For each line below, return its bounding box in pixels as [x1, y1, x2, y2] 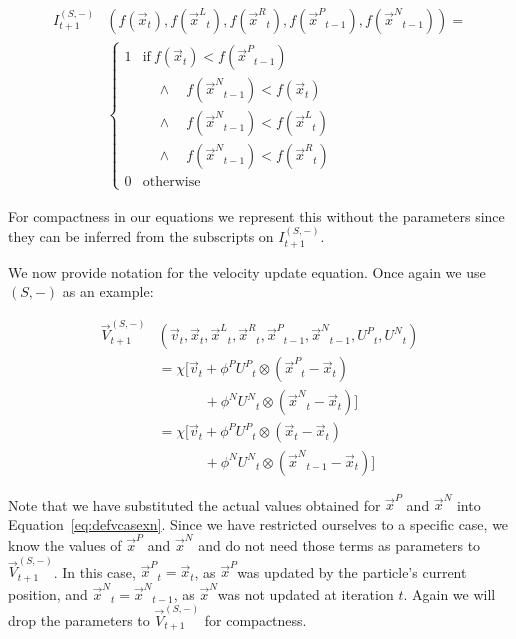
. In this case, [53, 561, 136, 582]
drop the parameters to [8, 609, 150, 630]
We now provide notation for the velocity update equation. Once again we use [8, 261, 486, 282]
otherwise [142, 175, 201, 190]
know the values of [8, 535, 122, 556]
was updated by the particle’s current [237, 561, 467, 582]
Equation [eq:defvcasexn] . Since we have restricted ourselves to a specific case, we [8, 513, 509, 534]
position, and [8, 583, 88, 604]
